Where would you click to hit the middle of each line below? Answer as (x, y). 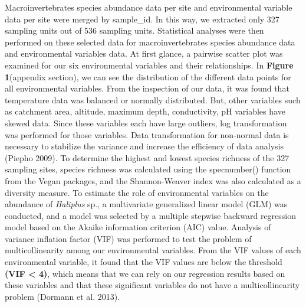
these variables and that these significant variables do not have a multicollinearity (152, 285)
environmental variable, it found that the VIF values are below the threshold (144, 262)
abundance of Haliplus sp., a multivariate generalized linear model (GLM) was (146, 204)
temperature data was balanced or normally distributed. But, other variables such (153, 99)
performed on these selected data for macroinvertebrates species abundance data (150, 42)
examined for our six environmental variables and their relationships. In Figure (149, 65)
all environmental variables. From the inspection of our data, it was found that (147, 88)
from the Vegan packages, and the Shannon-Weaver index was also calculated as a (153, 180)
